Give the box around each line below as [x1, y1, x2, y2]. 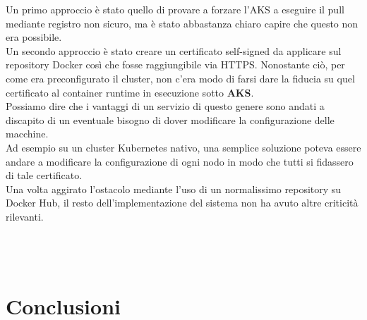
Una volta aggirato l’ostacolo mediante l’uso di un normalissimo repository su [6, 181, 342, 196]
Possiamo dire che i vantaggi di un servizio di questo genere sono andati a [6, 99, 325, 113]
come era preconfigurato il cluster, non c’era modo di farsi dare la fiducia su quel [6, 70, 355, 85]
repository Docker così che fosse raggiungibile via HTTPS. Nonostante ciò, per [6, 57, 345, 72]
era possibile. [6, 30, 62, 44]
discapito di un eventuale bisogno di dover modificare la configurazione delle [6, 112, 335, 127]
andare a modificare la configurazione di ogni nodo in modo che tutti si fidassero [6, 154, 354, 168]
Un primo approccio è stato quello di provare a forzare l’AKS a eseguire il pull [6, 2, 344, 16]
